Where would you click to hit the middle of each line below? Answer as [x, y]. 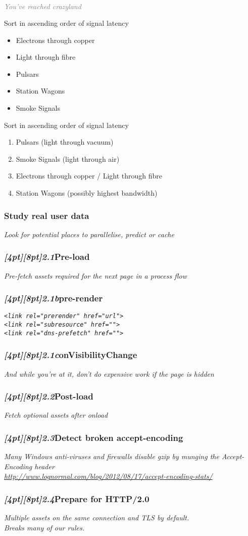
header [44, 466]
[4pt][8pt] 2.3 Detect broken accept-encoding [94, 437]
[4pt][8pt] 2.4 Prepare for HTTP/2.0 [77, 499]
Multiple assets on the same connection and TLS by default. [97, 518]
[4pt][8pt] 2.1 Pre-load [47, 257]
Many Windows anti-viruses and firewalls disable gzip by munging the [112, 456]
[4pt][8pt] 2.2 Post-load [49, 396]
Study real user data [47, 215]
